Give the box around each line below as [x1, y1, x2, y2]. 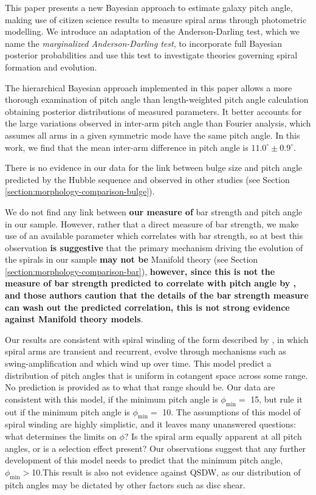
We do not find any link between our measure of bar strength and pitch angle [5, 205, 303, 218]
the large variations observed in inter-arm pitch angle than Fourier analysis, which [5, 117, 311, 130]
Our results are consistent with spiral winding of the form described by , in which [5, 333, 309, 345]
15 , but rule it [250, 392, 303, 405]
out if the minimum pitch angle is [5, 405, 130, 418]
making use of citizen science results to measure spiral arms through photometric [5, 13, 307, 26]
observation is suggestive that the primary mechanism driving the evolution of [5, 241, 303, 254]
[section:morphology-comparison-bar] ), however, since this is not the [5, 265, 275, 277]
